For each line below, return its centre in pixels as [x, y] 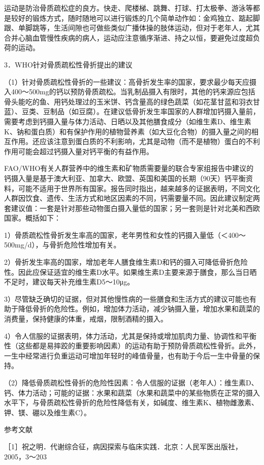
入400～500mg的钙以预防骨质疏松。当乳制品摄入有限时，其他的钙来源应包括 [130, 92]
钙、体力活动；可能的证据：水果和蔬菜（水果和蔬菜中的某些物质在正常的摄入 [132, 392]
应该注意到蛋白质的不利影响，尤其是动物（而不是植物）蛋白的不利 [150, 141]
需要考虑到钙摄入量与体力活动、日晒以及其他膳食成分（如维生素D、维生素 [128, 121]
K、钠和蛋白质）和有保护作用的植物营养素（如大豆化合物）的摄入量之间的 [128, 131]
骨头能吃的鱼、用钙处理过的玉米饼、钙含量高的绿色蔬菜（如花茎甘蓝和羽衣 [128, 101]
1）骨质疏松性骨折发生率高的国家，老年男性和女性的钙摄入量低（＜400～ [125, 235]
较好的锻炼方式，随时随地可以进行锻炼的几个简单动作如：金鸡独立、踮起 [132, 17]
